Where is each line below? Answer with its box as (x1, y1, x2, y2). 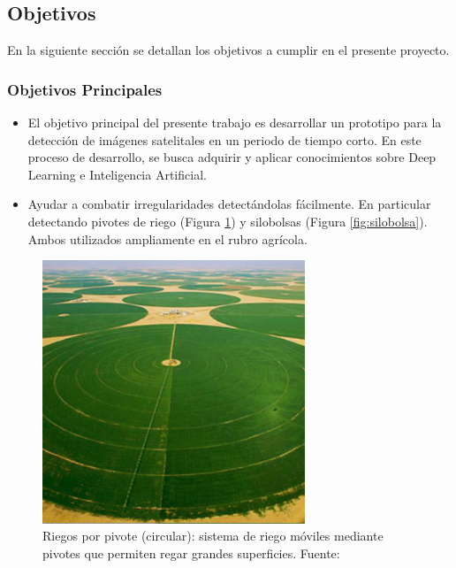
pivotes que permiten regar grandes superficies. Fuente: (42, 543, 340, 562)
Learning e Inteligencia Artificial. (27, 165, 207, 183)
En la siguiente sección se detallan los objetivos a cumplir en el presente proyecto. (7, 41, 450, 59)
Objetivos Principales (7, 78, 163, 100)
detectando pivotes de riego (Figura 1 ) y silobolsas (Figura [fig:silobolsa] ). (27, 211, 428, 230)
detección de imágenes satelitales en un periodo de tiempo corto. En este (27, 130, 422, 149)
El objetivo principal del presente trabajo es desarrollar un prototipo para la (27, 113, 442, 132)
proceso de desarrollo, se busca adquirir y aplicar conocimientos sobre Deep (27, 148, 437, 166)
